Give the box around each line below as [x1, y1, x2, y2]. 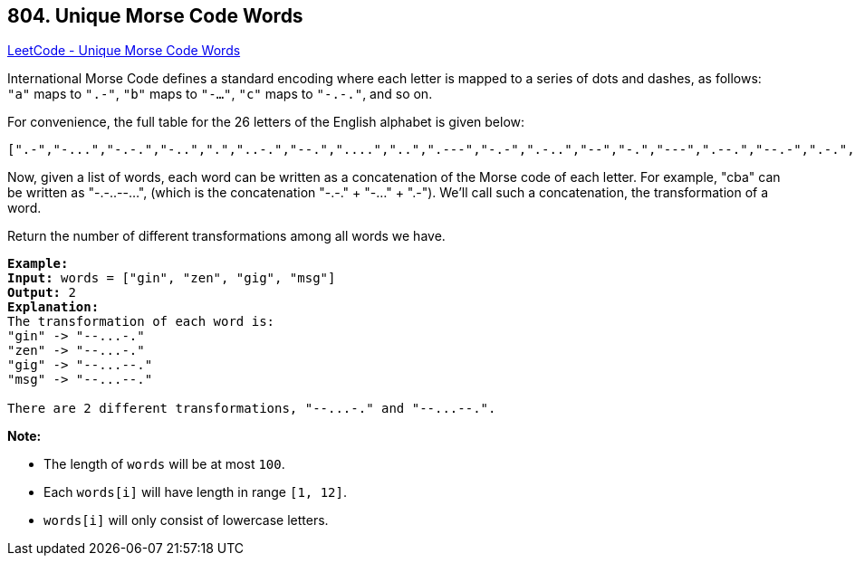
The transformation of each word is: [7, 314, 275, 329]
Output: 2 [7, 285, 76, 301]
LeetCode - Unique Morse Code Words [7, 43, 241, 59]
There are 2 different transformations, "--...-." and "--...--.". [7, 401, 496, 416]
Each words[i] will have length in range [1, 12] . [43, 484, 348, 501]
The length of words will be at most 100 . [43, 456, 285, 472]
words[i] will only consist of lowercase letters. [43, 512, 329, 529]
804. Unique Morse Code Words [7, 5, 303, 27]
